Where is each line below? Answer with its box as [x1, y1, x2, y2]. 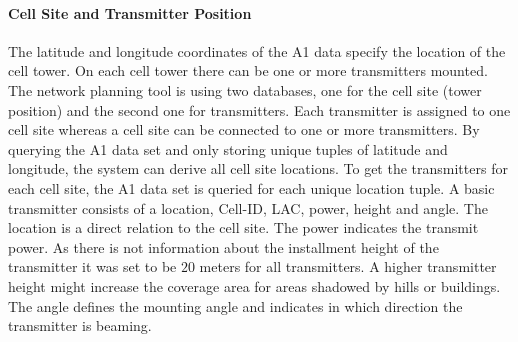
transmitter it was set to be [8, 256, 177, 277]
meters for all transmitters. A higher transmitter [199, 256, 497, 277]
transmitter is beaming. [8, 315, 152, 336]
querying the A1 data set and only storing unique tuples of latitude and [8, 138, 448, 159]
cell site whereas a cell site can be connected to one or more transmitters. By [8, 119, 480, 140]
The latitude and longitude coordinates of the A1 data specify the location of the [8, 40, 506, 61]
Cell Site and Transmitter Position [8, 2, 252, 23]
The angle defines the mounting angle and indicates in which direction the [8, 295, 463, 316]
